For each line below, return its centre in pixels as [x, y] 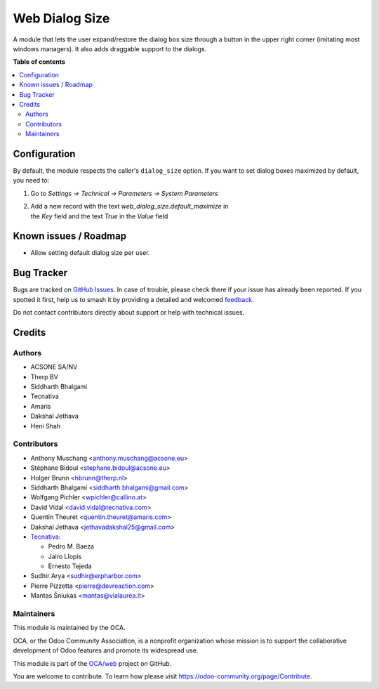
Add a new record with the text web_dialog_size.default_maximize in [129, 206]
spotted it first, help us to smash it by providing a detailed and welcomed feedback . [133, 299]
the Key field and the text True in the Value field [99, 216]
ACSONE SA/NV [54, 367]
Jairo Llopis [65, 556]
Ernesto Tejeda [70, 566]
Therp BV [45, 376]
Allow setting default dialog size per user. [90, 253]
